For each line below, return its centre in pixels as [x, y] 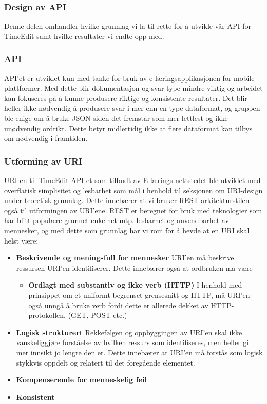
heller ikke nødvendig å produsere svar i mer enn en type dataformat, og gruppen [132, 108]
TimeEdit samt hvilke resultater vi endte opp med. [84, 36]
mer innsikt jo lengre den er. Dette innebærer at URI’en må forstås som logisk [139, 352]
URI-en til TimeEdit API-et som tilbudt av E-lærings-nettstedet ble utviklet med [132, 180]
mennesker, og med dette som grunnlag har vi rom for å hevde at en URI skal [127, 230]
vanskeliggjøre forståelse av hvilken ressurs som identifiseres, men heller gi [132, 342]
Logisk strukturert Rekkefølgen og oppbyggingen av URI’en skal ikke [129, 332]
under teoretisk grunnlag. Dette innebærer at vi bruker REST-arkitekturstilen [127, 200]
